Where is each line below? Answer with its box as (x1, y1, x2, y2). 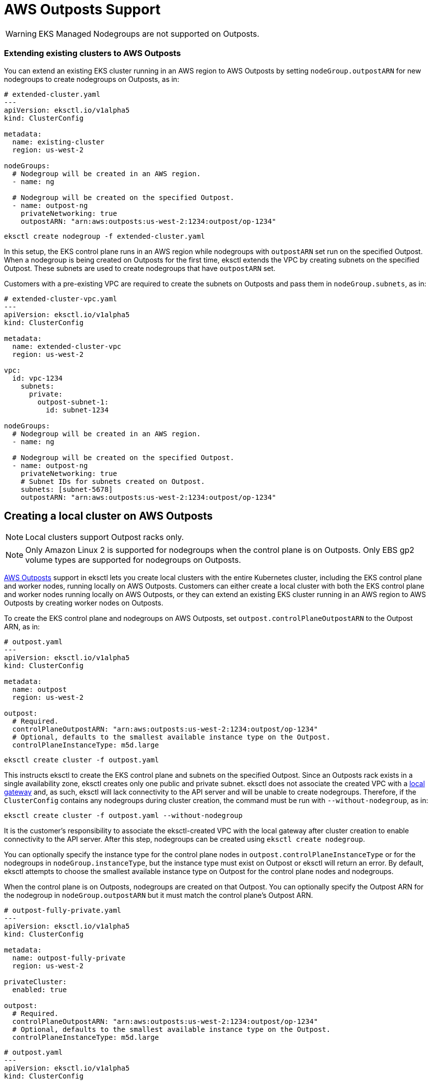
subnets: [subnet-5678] (20, 485, 113, 493)
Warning (5, 28, 37, 39)
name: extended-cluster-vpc (12, 342, 122, 350)
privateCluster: (4, 978, 67, 986)
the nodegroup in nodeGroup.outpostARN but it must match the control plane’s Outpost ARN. (4, 891, 313, 900)
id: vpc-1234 (12, 374, 63, 382)
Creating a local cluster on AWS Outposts (4, 509, 213, 522)
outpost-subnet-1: (37, 398, 109, 406)
